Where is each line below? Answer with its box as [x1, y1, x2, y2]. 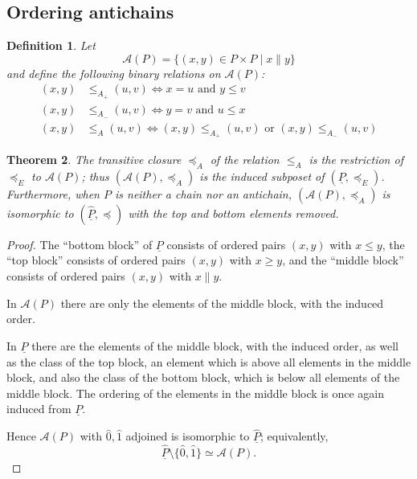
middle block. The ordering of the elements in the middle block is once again [6, 384, 384, 401]
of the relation [210, 151, 280, 168]
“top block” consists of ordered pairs [6, 252, 186, 268]
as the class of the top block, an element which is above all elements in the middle [6, 353, 411, 370]
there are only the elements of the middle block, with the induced [60, 294, 384, 311]
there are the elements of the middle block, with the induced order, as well [31, 338, 399, 354]
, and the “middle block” [282, 252, 404, 268]
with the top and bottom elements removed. [128, 204, 339, 221]
